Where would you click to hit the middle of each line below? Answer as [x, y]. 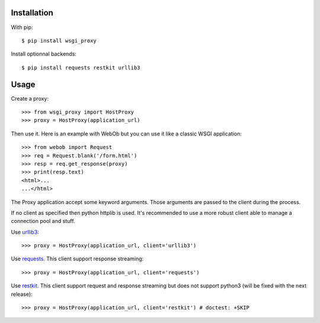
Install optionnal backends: [44, 54]
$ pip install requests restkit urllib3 [81, 67]
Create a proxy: [30, 98]
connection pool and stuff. [43, 221]
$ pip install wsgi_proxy [59, 41]
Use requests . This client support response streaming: [77, 259]
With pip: [22, 27]
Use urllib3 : [25, 232]
